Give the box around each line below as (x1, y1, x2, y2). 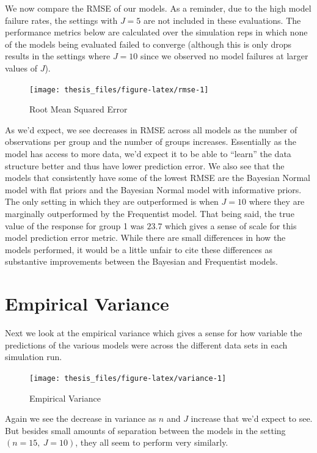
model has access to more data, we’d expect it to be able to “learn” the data (5, 147, 291, 160)
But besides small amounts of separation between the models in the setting (5, 424, 286, 436)
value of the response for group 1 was (5, 219, 144, 232)
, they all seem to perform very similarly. (75, 436, 228, 449)
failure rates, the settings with (5, 13, 118, 26)
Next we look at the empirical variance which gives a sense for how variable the (5, 326, 302, 339)
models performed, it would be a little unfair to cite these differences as (5, 243, 272, 256)
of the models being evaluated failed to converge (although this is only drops (5, 37, 292, 50)
